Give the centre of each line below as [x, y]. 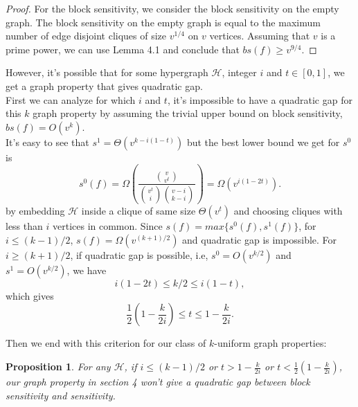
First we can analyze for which [71, 99]
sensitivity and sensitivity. [61, 395]
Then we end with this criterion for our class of [106, 343]
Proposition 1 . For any [58, 367]
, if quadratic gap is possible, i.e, [139, 254]
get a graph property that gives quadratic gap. [104, 85]
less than [24, 226]
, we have [87, 270]
